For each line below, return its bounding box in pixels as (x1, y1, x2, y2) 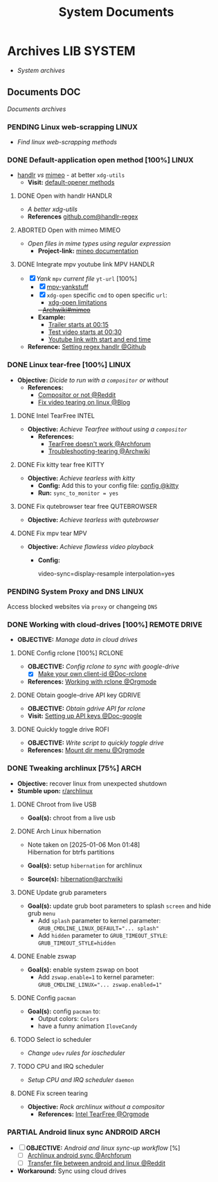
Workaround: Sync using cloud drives (17, 1167, 127, 1175)
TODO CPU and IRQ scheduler (17, 1062, 104, 1070)
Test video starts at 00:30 (48, 328, 122, 337)
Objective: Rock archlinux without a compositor (27, 1102, 165, 1111)
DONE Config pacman (17, 993, 76, 1002)
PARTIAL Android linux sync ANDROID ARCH (7, 1127, 161, 1137)
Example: (37, 313, 66, 321)
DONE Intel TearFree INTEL (17, 411, 95, 420)
